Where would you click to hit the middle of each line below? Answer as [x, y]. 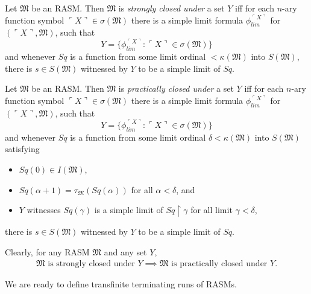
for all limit [212, 210]
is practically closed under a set [176, 88]
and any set [125, 251]
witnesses [44, 210]
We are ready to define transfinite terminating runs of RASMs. [121, 284]
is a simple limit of [129, 210]
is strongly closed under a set [171, 8]
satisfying [22, 149]
